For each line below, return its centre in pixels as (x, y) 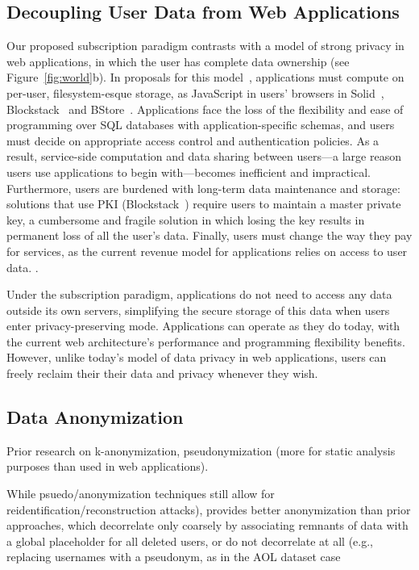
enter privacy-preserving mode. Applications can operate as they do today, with (203, 326)
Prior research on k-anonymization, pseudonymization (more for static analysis (201, 450)
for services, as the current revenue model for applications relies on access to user (207, 251)
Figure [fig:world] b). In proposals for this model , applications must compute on (205, 77)
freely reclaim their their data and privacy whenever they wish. (162, 373)
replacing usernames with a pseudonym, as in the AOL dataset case (174, 557)
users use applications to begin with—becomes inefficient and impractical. (189, 172)
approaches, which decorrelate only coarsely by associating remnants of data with (207, 525)
